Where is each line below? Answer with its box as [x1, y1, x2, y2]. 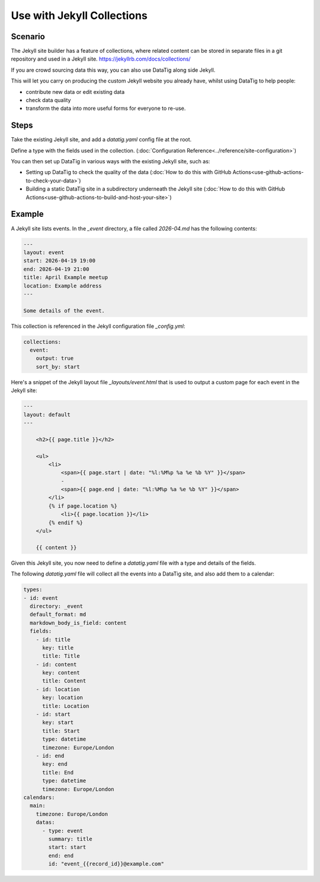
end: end [48, 852, 74, 859]
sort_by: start [36, 363, 80, 370]
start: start [48, 844, 87, 851]
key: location [42, 694, 83, 701]
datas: [36, 819, 55, 826]
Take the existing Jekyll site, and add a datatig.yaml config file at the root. [11, 136, 192, 143]
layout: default [23, 411, 71, 418]
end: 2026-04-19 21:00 [23, 265, 89, 273]
